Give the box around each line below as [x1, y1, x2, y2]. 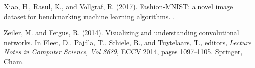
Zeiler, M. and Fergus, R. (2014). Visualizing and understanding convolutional [4, 27, 239, 38]
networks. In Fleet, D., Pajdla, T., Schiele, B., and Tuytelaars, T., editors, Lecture [4, 37, 251, 47]
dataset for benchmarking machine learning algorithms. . [4, 11, 174, 21]
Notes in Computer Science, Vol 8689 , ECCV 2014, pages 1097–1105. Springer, [4, 46, 243, 57]
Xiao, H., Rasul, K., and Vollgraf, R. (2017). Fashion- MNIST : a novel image [4, 1, 233, 11]
